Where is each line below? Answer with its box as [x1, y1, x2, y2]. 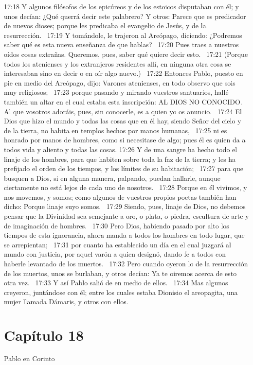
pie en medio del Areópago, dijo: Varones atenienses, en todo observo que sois [4, 77, 235, 87]
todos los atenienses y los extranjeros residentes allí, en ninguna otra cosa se [4, 58, 231, 69]
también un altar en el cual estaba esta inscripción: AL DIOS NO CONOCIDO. [4, 96, 242, 106]
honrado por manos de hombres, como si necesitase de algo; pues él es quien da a [4, 135, 246, 145]
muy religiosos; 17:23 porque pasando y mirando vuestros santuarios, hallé [4, 87, 229, 97]
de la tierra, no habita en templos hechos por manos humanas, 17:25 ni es [4, 125, 227, 135]
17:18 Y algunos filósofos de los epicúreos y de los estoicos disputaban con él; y [4, 1, 239, 11]
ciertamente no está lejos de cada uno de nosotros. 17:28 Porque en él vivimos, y [4, 182, 247, 192]
